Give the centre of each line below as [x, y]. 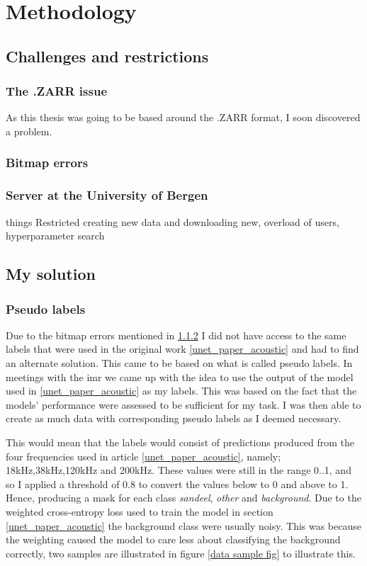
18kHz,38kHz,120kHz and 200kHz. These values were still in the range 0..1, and [179, 470]
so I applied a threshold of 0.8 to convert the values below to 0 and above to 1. [177, 483]
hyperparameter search [55, 236]
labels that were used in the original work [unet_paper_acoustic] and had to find [182, 349]
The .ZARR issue [57, 91]
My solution [51, 274]
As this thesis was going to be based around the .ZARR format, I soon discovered [183, 117]
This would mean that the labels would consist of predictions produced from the [180, 442]
